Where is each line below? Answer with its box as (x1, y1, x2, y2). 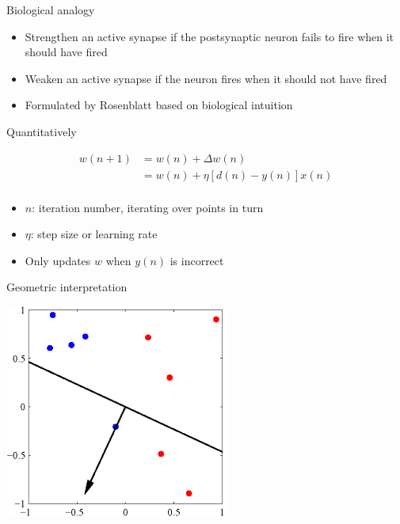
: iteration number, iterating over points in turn (32, 199, 264, 215)
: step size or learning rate (30, 226, 158, 242)
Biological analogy (6, 2, 95, 17)
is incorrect (170, 252, 224, 268)
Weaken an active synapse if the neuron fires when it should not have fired (25, 70, 387, 86)
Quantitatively (6, 123, 77, 139)
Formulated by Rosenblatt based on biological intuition (25, 97, 293, 113)
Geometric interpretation (6, 279, 128, 295)
